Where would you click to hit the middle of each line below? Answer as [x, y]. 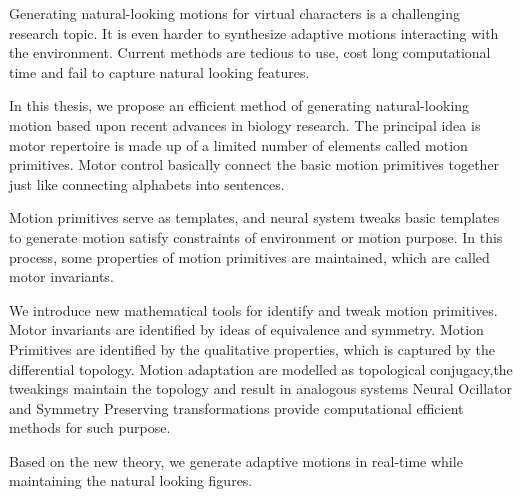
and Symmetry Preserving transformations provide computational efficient [236, 407]
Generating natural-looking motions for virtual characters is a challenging [234, 13]
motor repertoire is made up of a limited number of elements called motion [238, 144]
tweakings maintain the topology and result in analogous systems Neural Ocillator [261, 388]
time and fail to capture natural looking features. [159, 71]
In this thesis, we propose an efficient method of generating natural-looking [239, 105]
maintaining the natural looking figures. [131, 480]
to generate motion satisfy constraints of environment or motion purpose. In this [256, 236]
